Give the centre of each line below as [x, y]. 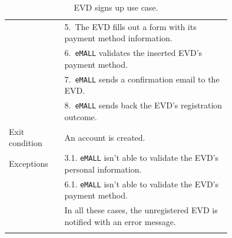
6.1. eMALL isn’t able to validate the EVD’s [142, 184]
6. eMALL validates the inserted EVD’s [133, 53]
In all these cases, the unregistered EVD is [141, 210]
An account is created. [105, 137]
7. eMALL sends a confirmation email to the [142, 79]
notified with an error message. [120, 221]
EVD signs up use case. [116, 7]
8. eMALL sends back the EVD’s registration [143, 105]
